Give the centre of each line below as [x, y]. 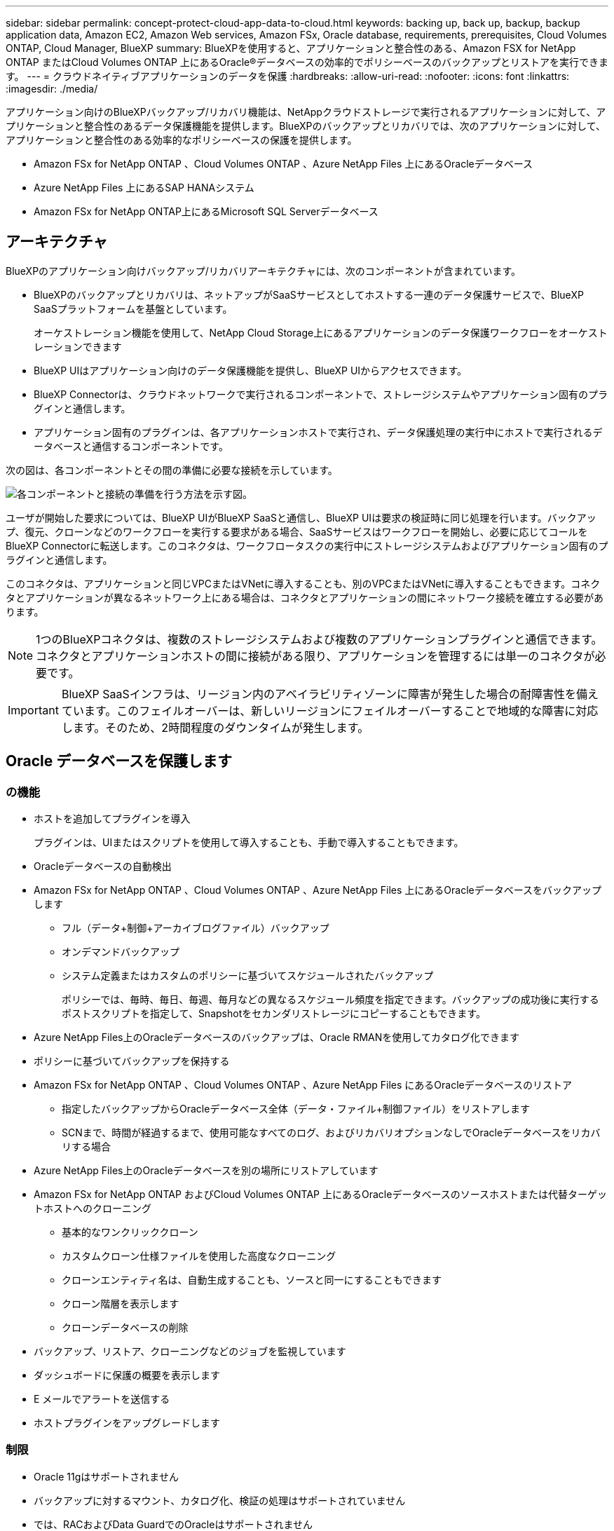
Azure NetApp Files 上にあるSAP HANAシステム [144, 188]
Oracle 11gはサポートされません [106, 1476]
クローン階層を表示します [121, 1304]
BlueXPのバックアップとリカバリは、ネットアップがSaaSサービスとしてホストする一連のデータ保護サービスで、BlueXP [309, 294]
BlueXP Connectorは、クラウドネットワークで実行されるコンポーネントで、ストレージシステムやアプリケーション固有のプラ [321, 394]
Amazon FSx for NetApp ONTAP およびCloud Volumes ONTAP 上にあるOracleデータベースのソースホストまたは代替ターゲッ [320, 1195]
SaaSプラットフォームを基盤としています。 [133, 308]
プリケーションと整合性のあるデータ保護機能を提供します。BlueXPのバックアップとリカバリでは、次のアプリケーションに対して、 [306, 126]
